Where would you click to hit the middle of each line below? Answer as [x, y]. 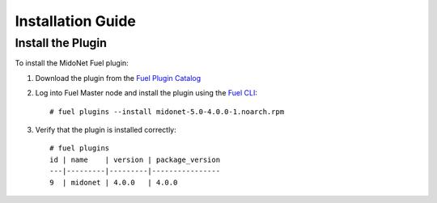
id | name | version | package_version [135, 159]
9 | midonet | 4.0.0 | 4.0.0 [114, 182]
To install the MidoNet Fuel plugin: [72, 63]
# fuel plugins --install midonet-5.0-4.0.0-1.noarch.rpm [167, 112]
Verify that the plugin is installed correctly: [106, 129]
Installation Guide [76, 21]
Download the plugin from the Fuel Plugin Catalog [118, 78]
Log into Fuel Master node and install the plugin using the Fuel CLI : [146, 93]
